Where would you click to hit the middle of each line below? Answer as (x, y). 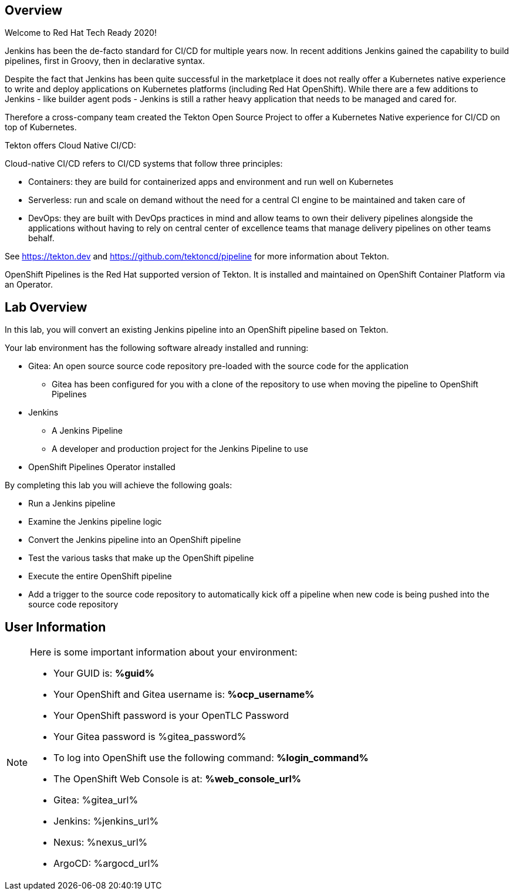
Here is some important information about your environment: (164, 652)
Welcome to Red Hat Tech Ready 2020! (81, 33)
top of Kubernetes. (41, 127)
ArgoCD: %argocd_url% (107, 864)
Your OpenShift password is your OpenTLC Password (171, 716)
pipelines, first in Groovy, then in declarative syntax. (105, 61)
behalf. (41, 238)
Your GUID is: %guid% (104, 673)
